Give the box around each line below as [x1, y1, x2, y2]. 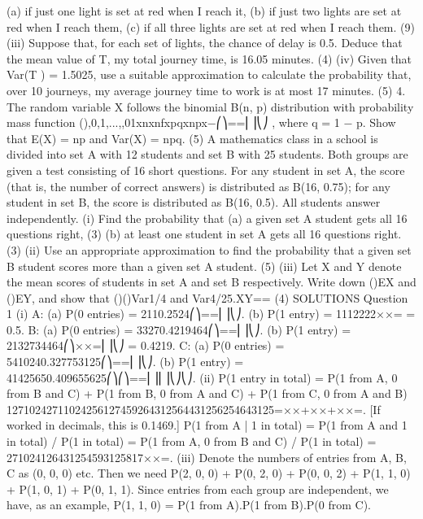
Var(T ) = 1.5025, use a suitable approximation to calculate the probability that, [7, 66, 412, 83]
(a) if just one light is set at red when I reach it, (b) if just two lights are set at [7, 2, 402, 19]
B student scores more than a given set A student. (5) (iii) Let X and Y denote [7, 257, 402, 274]
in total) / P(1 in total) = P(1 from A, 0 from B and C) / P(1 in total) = [7, 433, 377, 450]
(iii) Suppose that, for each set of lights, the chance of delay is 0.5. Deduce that [7, 34, 403, 51]
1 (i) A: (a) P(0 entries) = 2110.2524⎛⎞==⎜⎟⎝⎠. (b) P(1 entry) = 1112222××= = [7, 305, 416, 322]
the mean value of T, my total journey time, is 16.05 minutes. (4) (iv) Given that [7, 50, 412, 67]
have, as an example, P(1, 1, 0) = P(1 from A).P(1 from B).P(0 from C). [7, 496, 371, 513]
